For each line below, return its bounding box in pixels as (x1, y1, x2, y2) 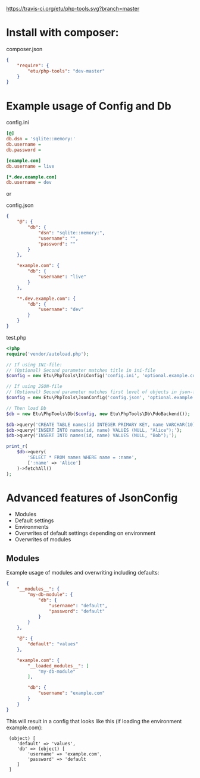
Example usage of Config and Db (6, 99, 171, 112)
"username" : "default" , (48, 603, 108, 608)
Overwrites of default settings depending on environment (14, 529, 156, 537)
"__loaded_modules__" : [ (27, 663, 89, 669)
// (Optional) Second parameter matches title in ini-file (6, 367, 156, 374)
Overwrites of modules (14, 536, 71, 543)
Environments (14, 523, 49, 531)
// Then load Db (6, 405, 46, 411)
